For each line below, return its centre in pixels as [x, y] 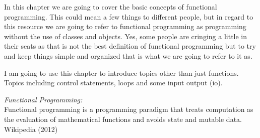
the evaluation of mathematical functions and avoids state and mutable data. [123, 119]
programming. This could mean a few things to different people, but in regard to [129, 16]
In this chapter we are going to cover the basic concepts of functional [111, 7]
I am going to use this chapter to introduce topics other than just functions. [121, 73]
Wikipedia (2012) [31, 129]
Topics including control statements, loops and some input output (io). [113, 83]
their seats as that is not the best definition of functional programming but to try [130, 46]
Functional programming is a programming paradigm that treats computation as [129, 109]
